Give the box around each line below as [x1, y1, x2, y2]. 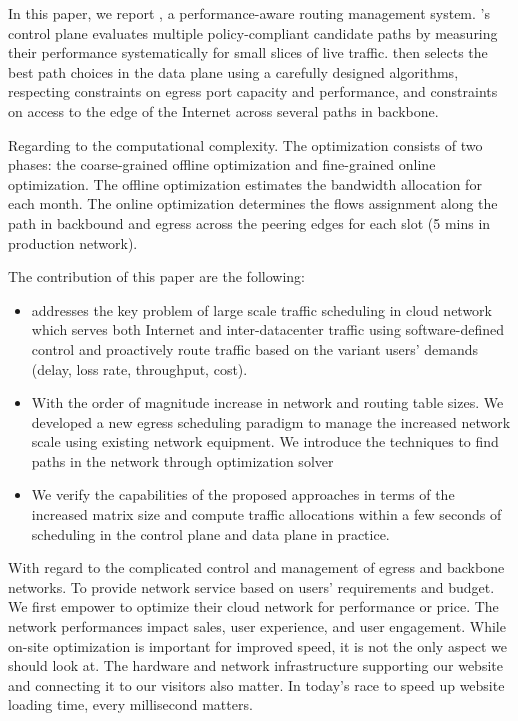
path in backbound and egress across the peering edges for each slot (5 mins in [8, 212, 491, 233]
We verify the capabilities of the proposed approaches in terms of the [31, 484, 455, 505]
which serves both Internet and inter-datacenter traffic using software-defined [31, 319, 505, 340]
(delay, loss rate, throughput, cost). [31, 358, 248, 379]
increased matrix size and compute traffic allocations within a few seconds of [31, 504, 502, 525]
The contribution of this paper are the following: [8, 266, 305, 287]
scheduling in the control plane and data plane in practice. [31, 523, 390, 544]
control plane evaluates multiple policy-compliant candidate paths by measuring [8, 22, 498, 43]
